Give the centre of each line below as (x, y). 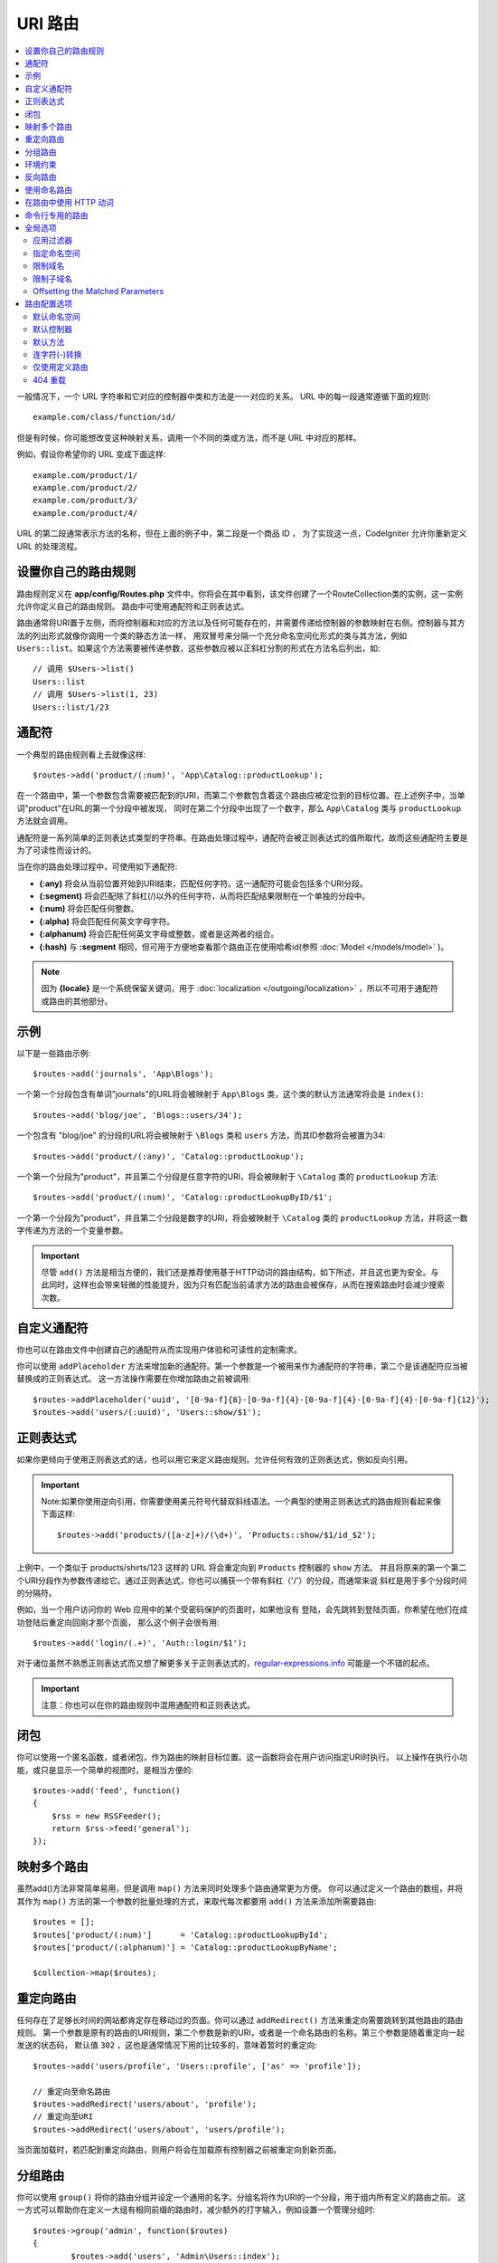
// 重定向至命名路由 (72, 2091)
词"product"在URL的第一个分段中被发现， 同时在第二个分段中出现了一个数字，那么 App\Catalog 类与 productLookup (239, 808)
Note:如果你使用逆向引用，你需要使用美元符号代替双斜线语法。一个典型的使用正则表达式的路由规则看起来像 (241, 1501)
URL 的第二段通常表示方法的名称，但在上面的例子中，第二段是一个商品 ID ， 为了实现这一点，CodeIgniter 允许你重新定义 (242, 533)
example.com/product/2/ (85, 488)
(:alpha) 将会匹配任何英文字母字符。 (107, 921)
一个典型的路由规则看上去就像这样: (81, 754)
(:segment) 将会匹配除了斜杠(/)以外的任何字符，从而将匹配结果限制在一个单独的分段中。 (205, 896)
